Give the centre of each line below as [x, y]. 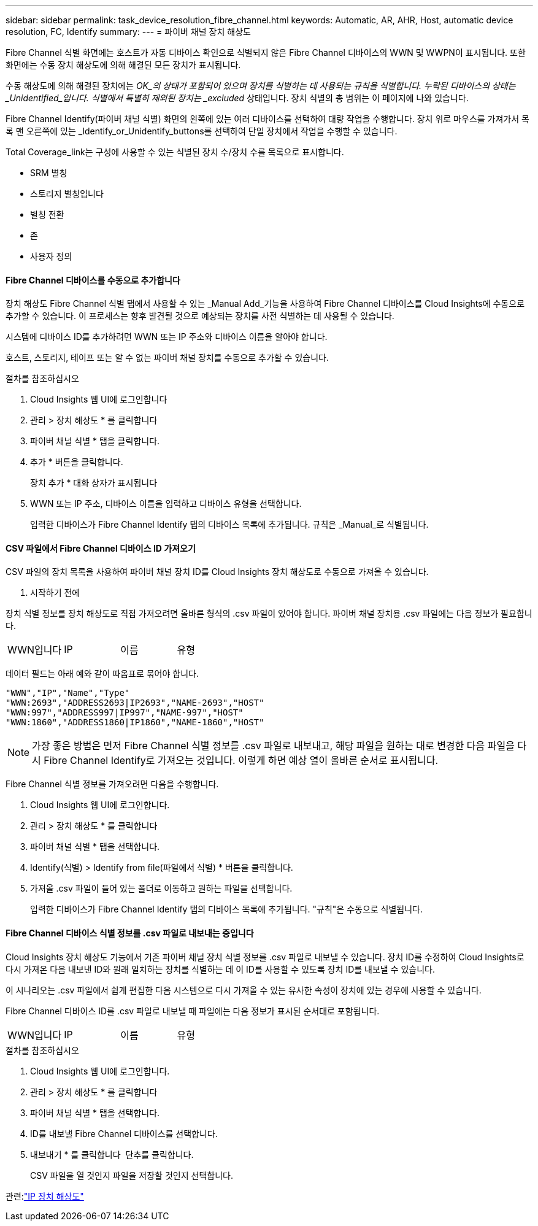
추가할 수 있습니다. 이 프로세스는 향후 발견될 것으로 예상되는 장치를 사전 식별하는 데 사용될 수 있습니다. [200, 316]
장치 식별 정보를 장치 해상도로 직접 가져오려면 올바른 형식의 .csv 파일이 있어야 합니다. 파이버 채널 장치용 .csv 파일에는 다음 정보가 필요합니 [269, 614]
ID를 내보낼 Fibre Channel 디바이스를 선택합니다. [124, 1133]
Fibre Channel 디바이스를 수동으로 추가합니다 [93, 280]
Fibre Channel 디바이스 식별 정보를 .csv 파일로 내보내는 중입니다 [130, 933]
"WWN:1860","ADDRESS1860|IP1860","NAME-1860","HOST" [135, 723]
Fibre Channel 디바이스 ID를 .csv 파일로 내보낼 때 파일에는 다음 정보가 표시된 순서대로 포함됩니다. [193, 1011]
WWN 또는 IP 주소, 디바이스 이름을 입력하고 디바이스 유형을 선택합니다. [166, 504]
